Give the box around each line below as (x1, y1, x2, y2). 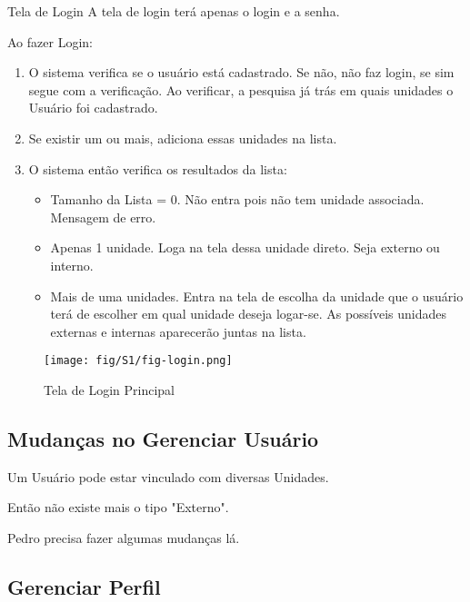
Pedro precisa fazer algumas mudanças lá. (7, 528, 240, 547)
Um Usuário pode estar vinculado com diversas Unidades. (7, 467, 329, 486)
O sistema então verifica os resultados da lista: (28, 159, 287, 178)
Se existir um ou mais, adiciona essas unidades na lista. (28, 128, 337, 147)
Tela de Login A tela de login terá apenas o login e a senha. (7, 2, 340, 20)
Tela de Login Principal (44, 380, 175, 399)
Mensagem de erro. (50, 207, 156, 226)
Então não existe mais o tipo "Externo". (7, 498, 229, 517)
